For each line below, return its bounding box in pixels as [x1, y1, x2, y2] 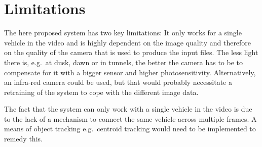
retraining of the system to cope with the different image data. [4, 86, 199, 97]
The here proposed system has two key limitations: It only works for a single [4, 27, 242, 38]
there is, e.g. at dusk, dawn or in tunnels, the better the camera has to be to [4, 57, 243, 67]
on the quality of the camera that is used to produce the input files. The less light [4, 47, 258, 58]
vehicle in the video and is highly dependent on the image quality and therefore [4, 37, 251, 47]
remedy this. [4, 133, 43, 144]
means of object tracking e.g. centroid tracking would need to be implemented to [4, 123, 256, 134]
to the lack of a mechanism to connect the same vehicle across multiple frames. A [4, 113, 257, 124]
